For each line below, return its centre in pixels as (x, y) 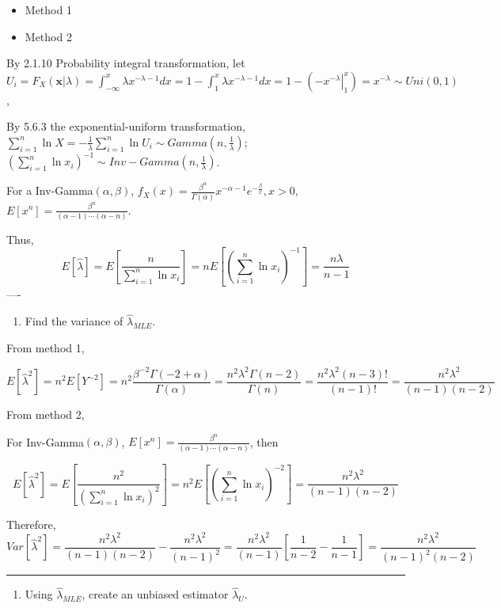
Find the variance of (74, 321)
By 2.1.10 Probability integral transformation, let (126, 63)
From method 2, (46, 414)
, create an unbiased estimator (155, 594)
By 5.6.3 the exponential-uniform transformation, (126, 126)
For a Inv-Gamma (50, 190)
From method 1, (46, 347)
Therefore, (31, 524)
